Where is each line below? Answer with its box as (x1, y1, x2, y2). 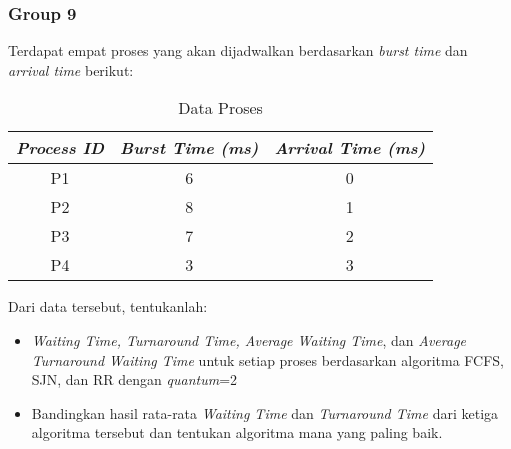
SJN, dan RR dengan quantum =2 (31, 369, 238, 390)
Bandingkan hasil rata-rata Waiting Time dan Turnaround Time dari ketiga (31, 402, 499, 423)
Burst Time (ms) (120, 136, 259, 160)
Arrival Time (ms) (274, 136, 426, 160)
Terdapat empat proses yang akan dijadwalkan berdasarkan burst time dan (8, 40, 468, 61)
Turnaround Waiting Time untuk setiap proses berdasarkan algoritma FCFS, (31, 349, 504, 370)
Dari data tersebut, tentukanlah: (8, 296, 208, 317)
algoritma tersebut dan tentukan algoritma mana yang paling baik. (31, 422, 443, 443)
